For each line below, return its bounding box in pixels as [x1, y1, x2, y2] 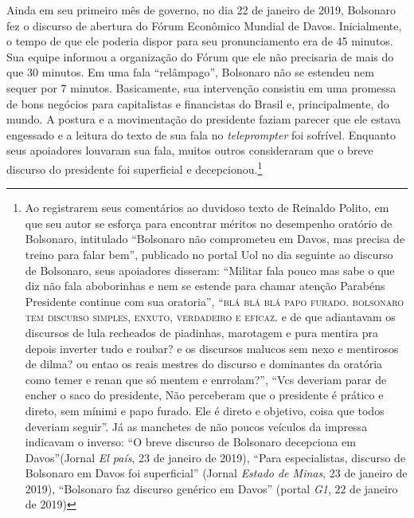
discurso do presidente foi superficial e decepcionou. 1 [6, 158, 263, 177]
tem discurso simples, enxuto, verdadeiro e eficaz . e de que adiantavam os [25, 308, 396, 325]
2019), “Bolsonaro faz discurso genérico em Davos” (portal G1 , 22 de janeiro [25, 480, 398, 496]
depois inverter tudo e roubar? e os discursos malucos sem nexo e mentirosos [25, 339, 399, 356]
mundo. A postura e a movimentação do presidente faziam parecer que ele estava [6, 111, 401, 128]
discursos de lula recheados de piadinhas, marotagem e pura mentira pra [25, 324, 378, 340]
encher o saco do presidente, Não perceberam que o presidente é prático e [25, 387, 384, 403]
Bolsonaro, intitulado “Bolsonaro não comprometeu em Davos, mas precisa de [25, 230, 405, 247]
